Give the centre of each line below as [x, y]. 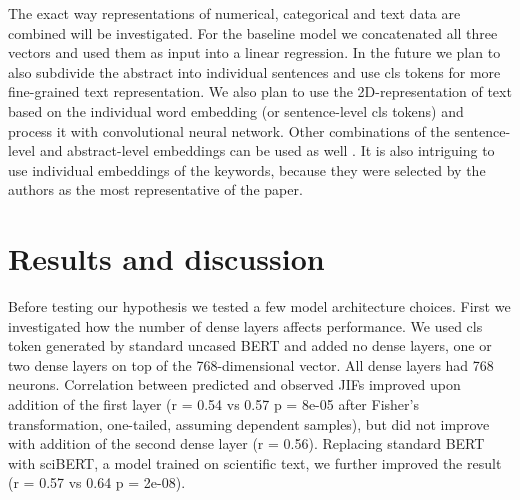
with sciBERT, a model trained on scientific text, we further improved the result [255, 462]
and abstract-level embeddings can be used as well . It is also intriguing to [267, 150]
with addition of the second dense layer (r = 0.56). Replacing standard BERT [246, 443]
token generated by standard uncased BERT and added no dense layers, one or [250, 345]
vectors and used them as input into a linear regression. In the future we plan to [254, 52]
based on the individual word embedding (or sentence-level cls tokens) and [236, 110]
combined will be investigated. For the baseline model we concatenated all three [253, 32]
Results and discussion [166, 258]
